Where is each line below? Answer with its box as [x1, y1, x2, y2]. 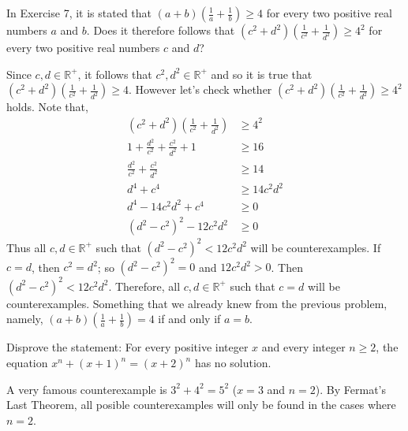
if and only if [158, 310, 221, 327]
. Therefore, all [108, 277, 181, 294]
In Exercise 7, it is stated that [6, 5, 152, 20]
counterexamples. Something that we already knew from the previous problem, [6, 295, 387, 311]
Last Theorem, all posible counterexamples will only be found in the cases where [6, 396, 396, 413]
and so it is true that [211, 65, 313, 82]
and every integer [261, 339, 346, 355]
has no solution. [194, 355, 271, 371]
